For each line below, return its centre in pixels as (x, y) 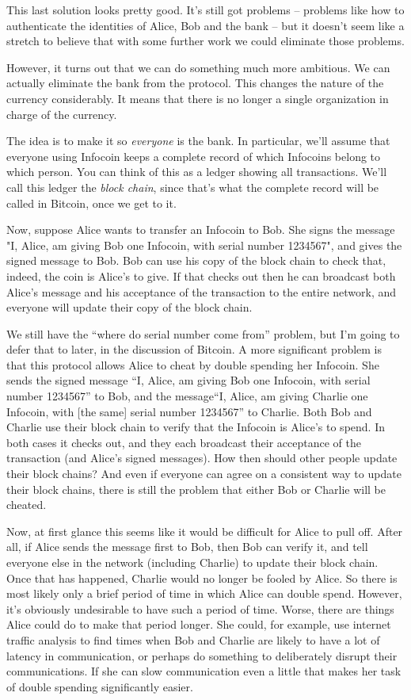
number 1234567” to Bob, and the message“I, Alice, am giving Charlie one (187, 396)
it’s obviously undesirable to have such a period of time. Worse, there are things (200, 608)
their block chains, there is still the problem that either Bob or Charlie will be (196, 489)
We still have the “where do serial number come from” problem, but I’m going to (203, 333)
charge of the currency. (62, 114)
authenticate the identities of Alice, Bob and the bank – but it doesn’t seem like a (205, 25)
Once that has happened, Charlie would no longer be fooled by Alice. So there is (202, 578)
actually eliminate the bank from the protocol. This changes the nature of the (195, 83)
